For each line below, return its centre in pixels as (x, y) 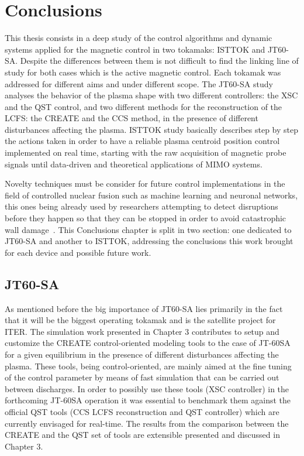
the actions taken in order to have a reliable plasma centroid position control (142, 141)
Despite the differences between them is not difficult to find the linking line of (159, 61)
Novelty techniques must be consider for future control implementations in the (145, 184)
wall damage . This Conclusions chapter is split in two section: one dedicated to (148, 229)
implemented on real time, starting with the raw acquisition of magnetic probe (146, 152)
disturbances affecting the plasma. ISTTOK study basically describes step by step (152, 129)
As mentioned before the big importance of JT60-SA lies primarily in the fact (144, 308)
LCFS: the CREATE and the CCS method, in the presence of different (132, 118)
